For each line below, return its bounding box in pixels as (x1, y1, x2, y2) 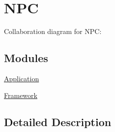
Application (4, 73, 39, 83)
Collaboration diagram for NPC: (4, 26, 102, 36)
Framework (4, 90, 37, 100)
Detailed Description (4, 114, 112, 129)
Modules (4, 50, 48, 66)
